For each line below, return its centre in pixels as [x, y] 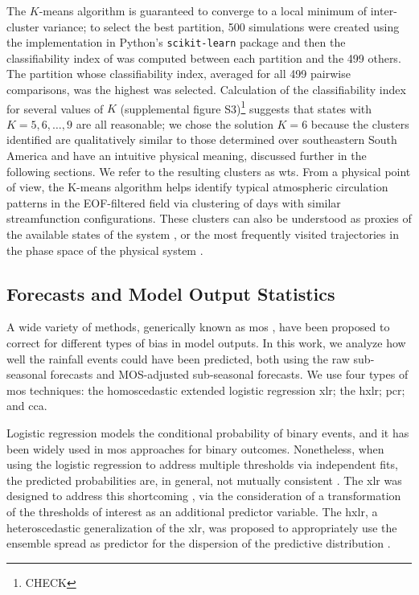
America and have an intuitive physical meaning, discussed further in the [187, 156]
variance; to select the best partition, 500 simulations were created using [221, 26]
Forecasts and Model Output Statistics [171, 293]
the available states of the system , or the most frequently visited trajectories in [203, 234]
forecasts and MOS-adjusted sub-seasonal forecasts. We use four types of [229, 374]
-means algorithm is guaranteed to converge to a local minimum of [203, 10]
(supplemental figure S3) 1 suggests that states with [246, 107]
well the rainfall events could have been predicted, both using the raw [178, 358]
